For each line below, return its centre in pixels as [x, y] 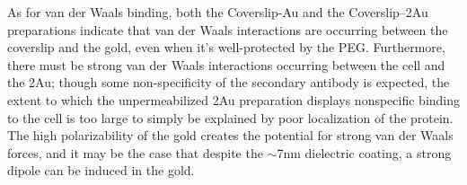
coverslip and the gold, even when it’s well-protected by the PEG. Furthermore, [226, 47]
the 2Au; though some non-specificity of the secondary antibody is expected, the [229, 82]
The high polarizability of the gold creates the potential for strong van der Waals [230, 135]
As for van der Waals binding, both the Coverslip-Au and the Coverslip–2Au [218, 12]
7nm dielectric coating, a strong [364, 152]
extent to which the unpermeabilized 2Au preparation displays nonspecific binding [234, 99]
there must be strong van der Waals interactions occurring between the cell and [226, 64]
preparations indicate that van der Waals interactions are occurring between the [228, 29]
